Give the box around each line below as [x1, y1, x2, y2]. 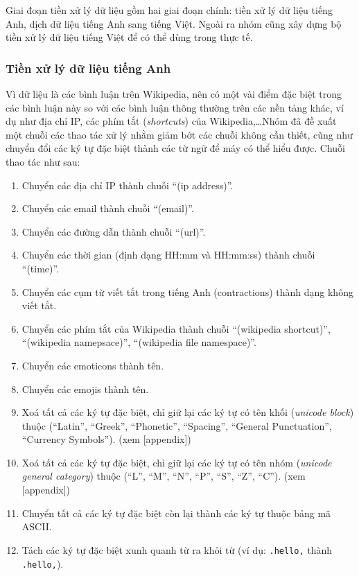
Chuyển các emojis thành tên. [21, 381, 149, 396]
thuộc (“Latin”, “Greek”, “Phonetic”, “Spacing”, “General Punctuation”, [21, 418, 332, 433]
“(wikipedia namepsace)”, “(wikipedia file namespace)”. [21, 335, 256, 349]
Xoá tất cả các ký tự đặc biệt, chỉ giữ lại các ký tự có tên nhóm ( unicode [21, 455, 332, 469]
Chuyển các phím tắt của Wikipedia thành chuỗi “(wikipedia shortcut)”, [21, 321, 331, 335]
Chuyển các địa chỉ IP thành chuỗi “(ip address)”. [21, 177, 234, 192]
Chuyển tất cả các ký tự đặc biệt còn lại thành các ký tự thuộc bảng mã [21, 505, 331, 520]
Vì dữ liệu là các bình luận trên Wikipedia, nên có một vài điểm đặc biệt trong [6, 87, 342, 101]
